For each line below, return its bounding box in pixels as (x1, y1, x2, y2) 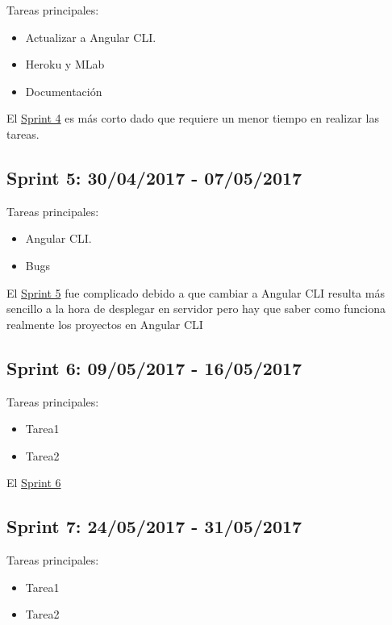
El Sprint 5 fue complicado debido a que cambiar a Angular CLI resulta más (6, 284, 385, 301)
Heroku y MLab (25, 56, 105, 73)
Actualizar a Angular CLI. (25, 28, 156, 45)
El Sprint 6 (6, 474, 61, 491)
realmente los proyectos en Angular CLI (6, 315, 203, 332)
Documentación (25, 82, 102, 99)
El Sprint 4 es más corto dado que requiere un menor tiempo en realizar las (6, 110, 379, 127)
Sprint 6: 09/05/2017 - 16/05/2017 (6, 355, 302, 380)
